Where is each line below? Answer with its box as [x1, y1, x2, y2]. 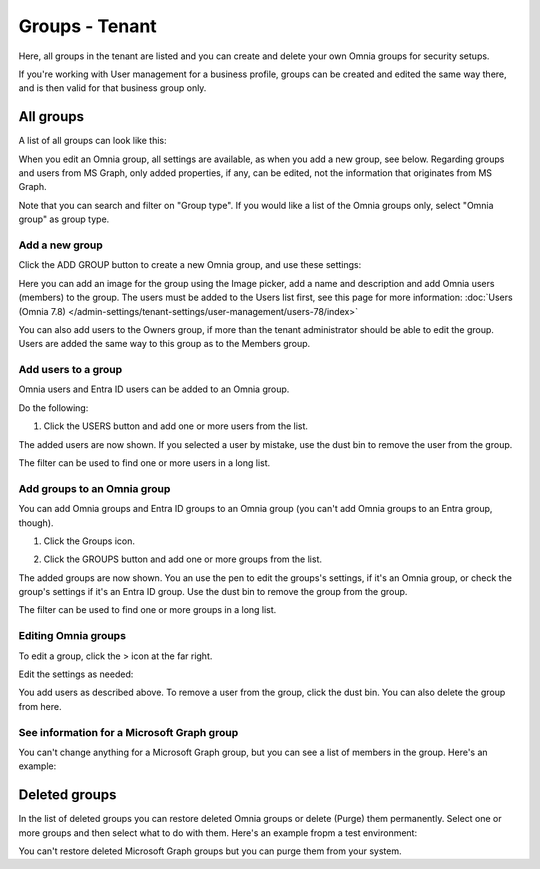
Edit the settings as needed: [18, 668, 134, 680]
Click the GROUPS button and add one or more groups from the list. [43, 553, 323, 565]
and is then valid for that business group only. [18, 82, 207, 94]
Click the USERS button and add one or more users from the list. [43, 420, 309, 432]
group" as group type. [18, 213, 110, 225]
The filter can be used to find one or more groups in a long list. [18, 604, 277, 616]
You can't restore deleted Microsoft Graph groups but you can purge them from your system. [18, 845, 402, 857]
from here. [18, 700, 62, 712]
